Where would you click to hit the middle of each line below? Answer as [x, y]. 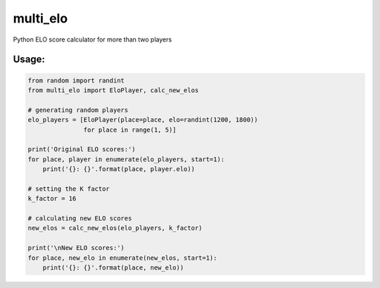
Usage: [29, 60]
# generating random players [78, 110]
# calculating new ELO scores [80, 219]
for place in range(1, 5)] [130, 130]
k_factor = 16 [52, 199]
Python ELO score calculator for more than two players [93, 39]
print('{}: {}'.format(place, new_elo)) [113, 267]
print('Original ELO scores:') [82, 149]
